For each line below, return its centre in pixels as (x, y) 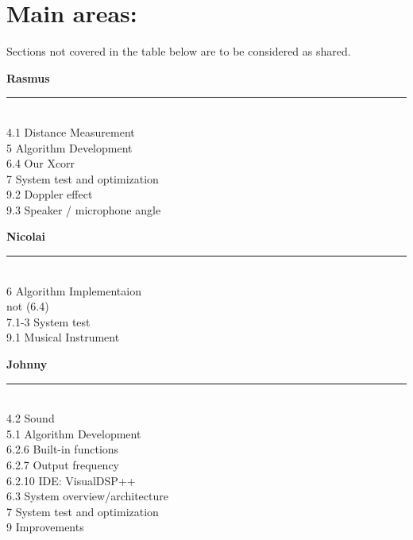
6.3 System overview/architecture (87, 496)
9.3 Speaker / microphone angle (84, 209)
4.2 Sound (31, 418)
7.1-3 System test (48, 321)
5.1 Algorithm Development (74, 433)
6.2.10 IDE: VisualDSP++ (71, 480)
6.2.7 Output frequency (63, 465)
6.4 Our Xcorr (41, 163)
